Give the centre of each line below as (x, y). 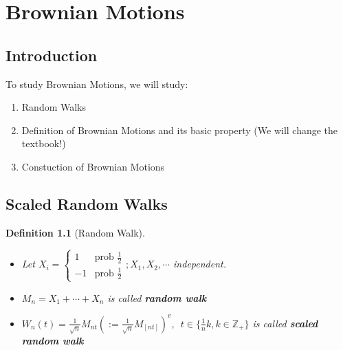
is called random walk (157, 297)
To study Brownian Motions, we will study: (97, 84)
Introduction (52, 55)
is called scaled (285, 323)
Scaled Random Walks (87, 203)
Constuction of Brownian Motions (93, 166)
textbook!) (44, 143)
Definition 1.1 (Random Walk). (75, 232)
